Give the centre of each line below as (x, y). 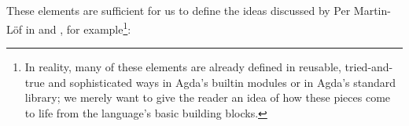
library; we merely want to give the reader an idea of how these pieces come (208, 97)
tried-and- (369, 67)
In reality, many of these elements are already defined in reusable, (183, 67)
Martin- (372, 11)
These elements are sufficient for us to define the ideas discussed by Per (179, 11)
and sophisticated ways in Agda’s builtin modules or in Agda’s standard (222, 82)
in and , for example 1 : (78, 27)
